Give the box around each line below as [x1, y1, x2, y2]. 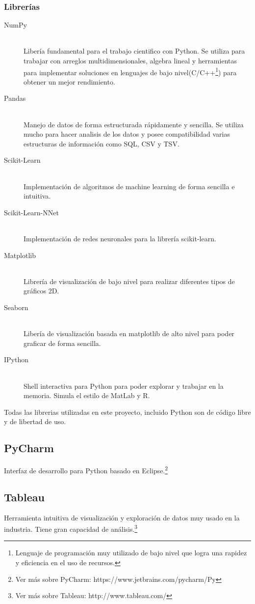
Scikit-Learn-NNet [4, 207, 59, 217]
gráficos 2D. [24, 286, 59, 296]
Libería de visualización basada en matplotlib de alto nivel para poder [24, 328, 234, 339]
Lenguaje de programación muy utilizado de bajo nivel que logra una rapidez [15, 547, 247, 558]
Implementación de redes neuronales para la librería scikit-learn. [24, 233, 216, 243]
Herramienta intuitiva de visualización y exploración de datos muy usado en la [4, 512, 240, 522]
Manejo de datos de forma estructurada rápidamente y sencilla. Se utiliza [24, 119, 244, 129]
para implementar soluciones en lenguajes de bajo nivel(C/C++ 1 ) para [24, 65, 237, 77]
